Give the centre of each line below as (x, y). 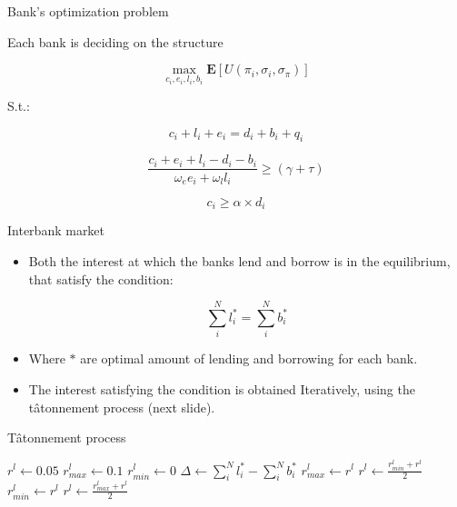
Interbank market (56, 230)
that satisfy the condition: (101, 278)
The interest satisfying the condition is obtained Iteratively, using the (222, 388)
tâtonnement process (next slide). (122, 407)
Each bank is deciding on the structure (115, 41)
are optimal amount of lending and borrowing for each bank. (249, 358)
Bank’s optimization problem (88, 11)
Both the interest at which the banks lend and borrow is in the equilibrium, (239, 261)
